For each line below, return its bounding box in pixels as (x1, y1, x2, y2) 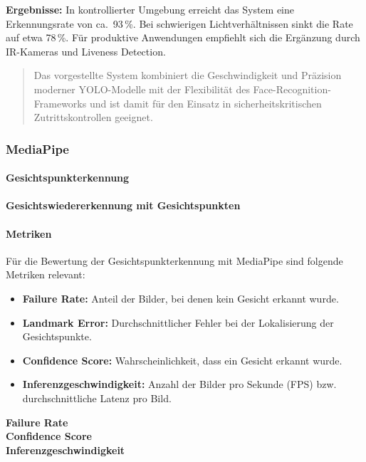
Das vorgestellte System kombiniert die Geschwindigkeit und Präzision (33, 68, 342, 83)
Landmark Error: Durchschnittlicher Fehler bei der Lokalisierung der (22, 315, 334, 330)
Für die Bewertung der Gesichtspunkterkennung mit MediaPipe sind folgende (6, 253, 343, 268)
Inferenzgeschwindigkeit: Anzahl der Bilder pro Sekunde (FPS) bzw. (22, 377, 337, 392)
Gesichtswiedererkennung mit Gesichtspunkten (6, 198, 241, 213)
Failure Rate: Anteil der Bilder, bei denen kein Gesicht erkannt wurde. (22, 290, 339, 305)
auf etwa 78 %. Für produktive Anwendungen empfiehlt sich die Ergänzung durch (6, 30, 360, 45)
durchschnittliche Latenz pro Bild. (22, 390, 172, 405)
